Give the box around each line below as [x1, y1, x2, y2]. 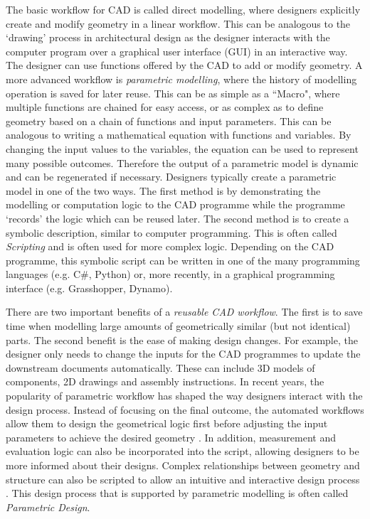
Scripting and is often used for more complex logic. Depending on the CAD [6, 239, 334, 254]
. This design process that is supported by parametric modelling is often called [6, 486, 349, 501]
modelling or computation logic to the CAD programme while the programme [6, 197, 345, 212]
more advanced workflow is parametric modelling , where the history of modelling [6, 71, 357, 86]
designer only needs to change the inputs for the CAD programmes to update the [6, 346, 361, 361]
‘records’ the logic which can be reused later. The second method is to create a [6, 210, 349, 225]
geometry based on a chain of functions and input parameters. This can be [6, 113, 332, 128]
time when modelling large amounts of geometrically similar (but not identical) [6, 319, 351, 333]
